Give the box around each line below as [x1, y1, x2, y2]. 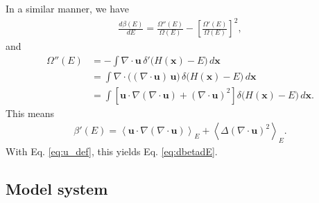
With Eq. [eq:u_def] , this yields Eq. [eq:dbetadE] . [6, 144, 218, 159]
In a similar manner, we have [6, 1, 129, 15]
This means [6, 105, 55, 120]
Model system [6, 178, 108, 200]
